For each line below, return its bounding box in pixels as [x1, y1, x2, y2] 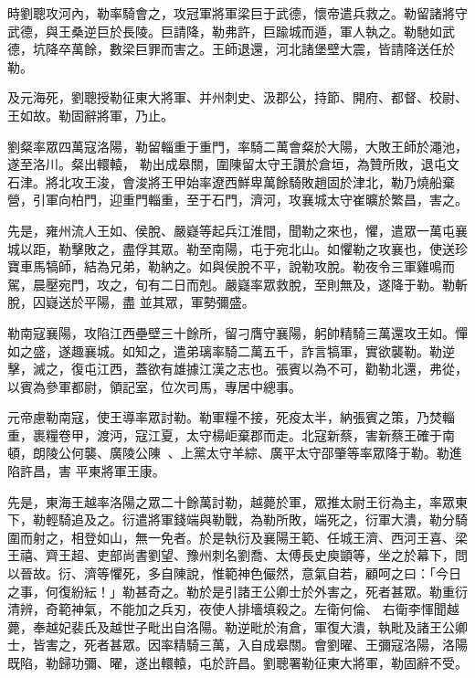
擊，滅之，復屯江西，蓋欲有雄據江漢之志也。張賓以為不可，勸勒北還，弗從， [7, 359, 468, 378]
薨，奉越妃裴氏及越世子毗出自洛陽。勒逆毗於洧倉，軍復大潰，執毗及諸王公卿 [7, 617, 468, 636]
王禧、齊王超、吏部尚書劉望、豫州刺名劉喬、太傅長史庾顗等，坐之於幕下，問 [7, 546, 468, 565]
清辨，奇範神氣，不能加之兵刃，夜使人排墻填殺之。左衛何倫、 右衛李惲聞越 [7, 599, 459, 619]
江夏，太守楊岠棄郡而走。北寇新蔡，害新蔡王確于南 [147, 425, 455, 444]
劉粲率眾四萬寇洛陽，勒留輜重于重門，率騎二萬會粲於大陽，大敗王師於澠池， [7, 136, 468, 155]
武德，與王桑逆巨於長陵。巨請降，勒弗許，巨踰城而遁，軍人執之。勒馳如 [7, 21, 442, 40]
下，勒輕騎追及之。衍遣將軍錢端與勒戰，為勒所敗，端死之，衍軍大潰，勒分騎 [7, 510, 468, 529]
